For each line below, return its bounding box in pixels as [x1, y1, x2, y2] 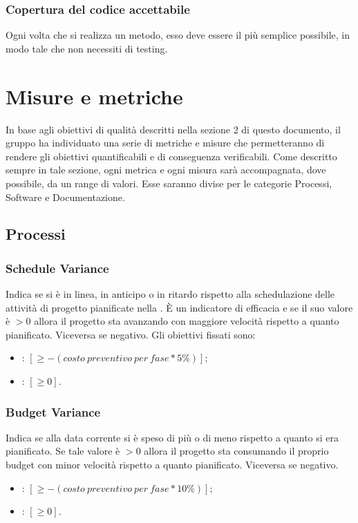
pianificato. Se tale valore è [6, 444, 120, 458]
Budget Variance [6, 403, 101, 420]
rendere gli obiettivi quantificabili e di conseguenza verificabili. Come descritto [6, 149, 337, 163]
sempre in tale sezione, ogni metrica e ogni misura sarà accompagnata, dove [6, 162, 326, 177]
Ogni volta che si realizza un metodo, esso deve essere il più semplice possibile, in [6, 28, 350, 42]
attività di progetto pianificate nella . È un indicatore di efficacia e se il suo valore [6, 300, 353, 314]
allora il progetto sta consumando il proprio [144, 444, 329, 458]
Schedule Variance [6, 259, 109, 276]
